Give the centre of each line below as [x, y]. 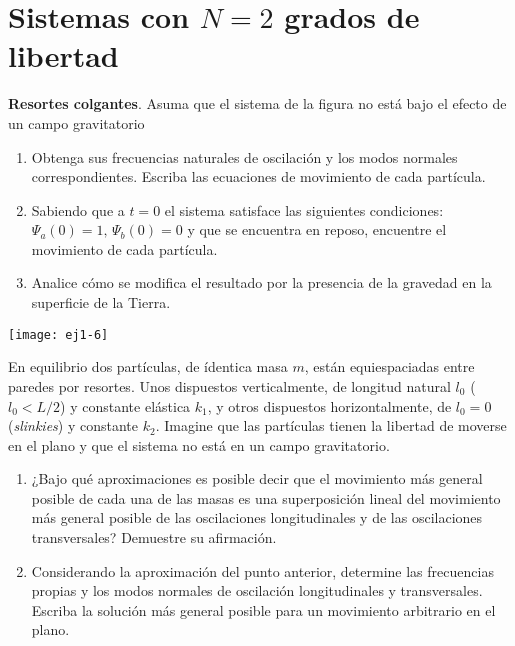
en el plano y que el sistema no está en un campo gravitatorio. [199, 444]
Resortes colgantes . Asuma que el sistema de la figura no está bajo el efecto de [257, 103]
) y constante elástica [125, 405]
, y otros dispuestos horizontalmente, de [329, 405]
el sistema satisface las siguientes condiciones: [304, 209]
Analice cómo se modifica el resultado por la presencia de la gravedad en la [261, 282]
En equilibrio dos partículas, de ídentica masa [148, 366]
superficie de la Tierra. [101, 302]
